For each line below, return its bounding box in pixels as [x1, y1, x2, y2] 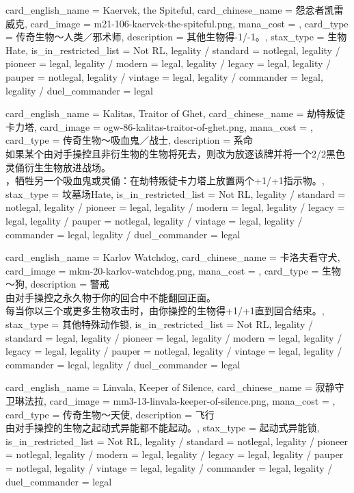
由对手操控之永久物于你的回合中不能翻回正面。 [5, 290, 216, 304]
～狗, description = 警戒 [5, 277, 109, 291]
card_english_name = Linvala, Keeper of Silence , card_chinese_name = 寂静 [5, 380, 335, 394]
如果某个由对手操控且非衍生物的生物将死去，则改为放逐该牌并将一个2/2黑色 [5, 146, 345, 160]
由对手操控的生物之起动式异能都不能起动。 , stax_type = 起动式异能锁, [5, 420, 320, 435]
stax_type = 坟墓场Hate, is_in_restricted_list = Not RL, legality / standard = [5, 186, 346, 201]
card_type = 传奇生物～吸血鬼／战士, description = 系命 [5, 133, 253, 147]
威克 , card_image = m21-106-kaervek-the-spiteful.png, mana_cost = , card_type [5, 16, 349, 30]
